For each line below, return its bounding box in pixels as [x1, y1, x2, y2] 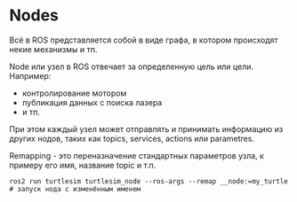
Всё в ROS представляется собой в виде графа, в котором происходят [9, 35, 278, 45]
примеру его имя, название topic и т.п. [9, 159, 157, 170]
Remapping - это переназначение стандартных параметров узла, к [9, 150, 265, 160]
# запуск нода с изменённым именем [9, 184, 141, 193]
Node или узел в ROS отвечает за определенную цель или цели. [9, 61, 254, 72]
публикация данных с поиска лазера [21, 97, 163, 107]
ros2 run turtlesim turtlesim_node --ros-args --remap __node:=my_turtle [9, 176, 289, 186]
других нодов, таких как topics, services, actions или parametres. [9, 133, 255, 144]
